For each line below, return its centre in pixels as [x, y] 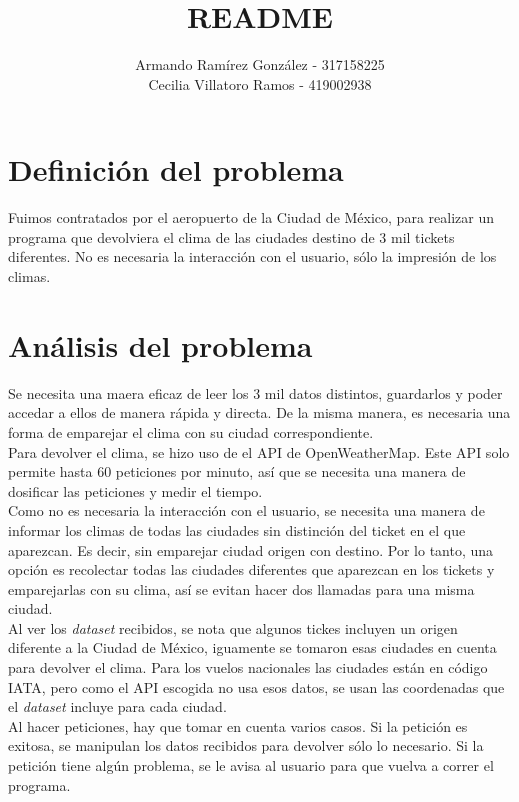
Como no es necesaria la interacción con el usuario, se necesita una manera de [246, 510]
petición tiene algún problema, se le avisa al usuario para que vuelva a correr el [251, 765]
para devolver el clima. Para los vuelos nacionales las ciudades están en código [248, 667]
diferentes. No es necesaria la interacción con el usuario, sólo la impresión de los [252, 256]
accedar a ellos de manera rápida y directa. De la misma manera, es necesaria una [259, 412]
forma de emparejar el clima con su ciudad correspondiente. [191, 431]
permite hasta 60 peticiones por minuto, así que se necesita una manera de [237, 471]
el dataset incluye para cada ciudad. [117, 706]
